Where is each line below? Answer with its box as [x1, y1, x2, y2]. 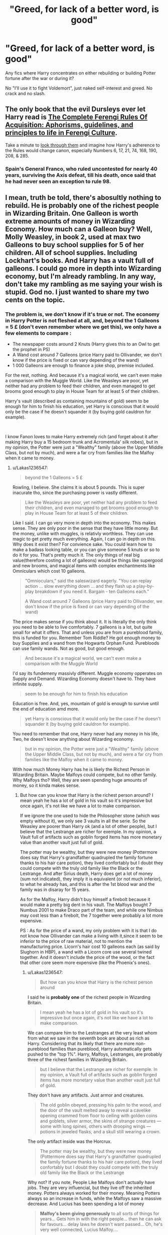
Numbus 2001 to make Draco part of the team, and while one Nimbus [20, 907, 163, 913]
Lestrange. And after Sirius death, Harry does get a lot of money [20, 870, 153, 877]
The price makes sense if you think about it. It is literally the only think [12, 619, 157, 625]
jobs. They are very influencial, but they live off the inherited [27, 1185, 152, 1191]
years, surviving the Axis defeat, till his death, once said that [5, 171, 156, 178]
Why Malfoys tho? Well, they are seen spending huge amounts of [12, 777, 147, 783]
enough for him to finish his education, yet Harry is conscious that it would [5, 403, 159, 409]
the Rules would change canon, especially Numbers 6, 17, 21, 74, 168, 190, [5, 147, 157, 153]
